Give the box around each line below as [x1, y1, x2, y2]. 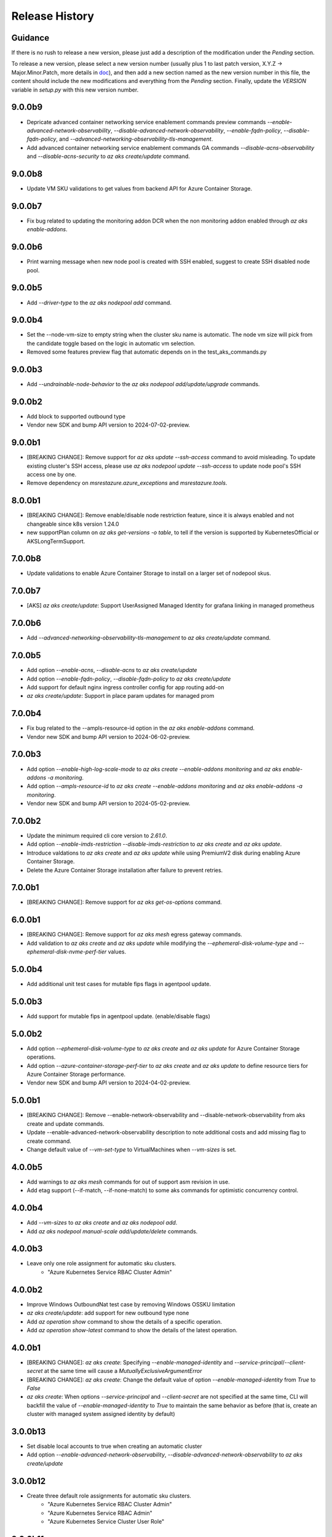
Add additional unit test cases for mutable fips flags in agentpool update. [26, 981, 211, 988]
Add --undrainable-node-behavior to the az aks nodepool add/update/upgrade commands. [26, 381, 260, 388]
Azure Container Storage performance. [26, 1070, 126, 1078]
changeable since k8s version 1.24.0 [26, 520, 119, 527]
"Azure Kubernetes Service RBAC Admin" [47, 1509, 153, 1517]
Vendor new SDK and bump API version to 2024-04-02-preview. [26, 1079, 191, 1086]
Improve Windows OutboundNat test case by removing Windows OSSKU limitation [26, 1300, 235, 1308]
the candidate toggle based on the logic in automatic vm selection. [26, 339, 196, 347]
